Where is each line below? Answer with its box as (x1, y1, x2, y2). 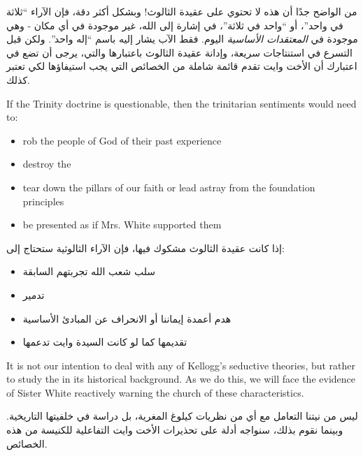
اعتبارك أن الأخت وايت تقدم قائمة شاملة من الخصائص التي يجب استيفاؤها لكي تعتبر (6, 59, 357, 73)
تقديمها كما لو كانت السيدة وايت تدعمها (22, 334, 187, 349)
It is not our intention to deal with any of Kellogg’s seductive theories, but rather (6, 358, 356, 372)
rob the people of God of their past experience (22, 133, 222, 147)
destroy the (22, 156, 71, 171)
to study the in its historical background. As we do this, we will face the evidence (6, 372, 355, 386)
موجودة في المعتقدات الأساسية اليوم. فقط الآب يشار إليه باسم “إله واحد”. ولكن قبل (6, 31, 358, 46)
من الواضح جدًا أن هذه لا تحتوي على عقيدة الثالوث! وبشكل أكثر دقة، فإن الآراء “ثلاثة (6, 4, 357, 18)
